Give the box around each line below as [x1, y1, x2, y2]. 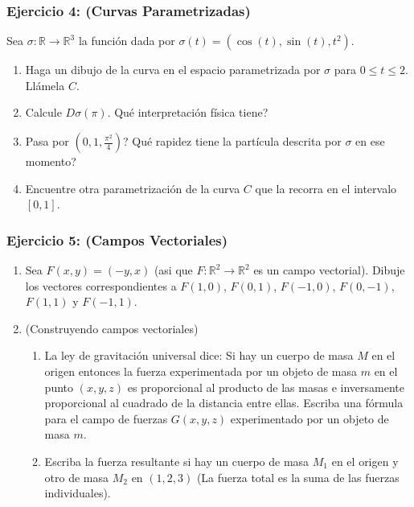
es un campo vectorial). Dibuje [253, 262, 405, 278]
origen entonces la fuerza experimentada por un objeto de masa [44, 362, 358, 379]
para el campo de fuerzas [44, 410, 168, 427]
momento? [25, 153, 76, 169]
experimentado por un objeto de [230, 410, 389, 427]
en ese [355, 133, 385, 149]
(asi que [154, 262, 193, 278]
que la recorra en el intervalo [255, 179, 397, 196]
